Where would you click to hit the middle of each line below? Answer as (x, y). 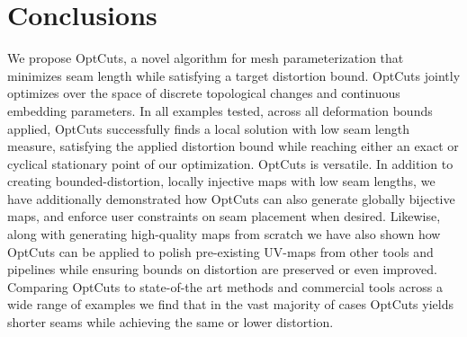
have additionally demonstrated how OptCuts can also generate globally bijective (231, 198)
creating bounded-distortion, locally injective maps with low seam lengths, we (221, 181)
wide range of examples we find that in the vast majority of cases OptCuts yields (230, 304)
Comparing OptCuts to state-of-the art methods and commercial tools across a (225, 286)
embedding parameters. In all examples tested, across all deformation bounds (220, 110)
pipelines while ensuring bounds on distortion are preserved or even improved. (222, 269)
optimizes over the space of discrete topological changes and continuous (204, 93)
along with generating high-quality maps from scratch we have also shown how (224, 234)
